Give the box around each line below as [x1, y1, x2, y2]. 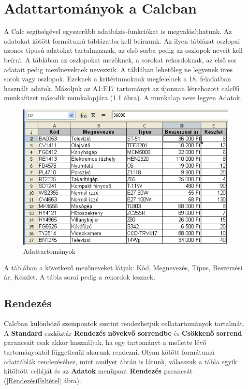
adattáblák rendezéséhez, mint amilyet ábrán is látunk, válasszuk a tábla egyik [4, 356, 237, 366]
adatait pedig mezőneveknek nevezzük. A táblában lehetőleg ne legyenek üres [4, 64, 233, 74]
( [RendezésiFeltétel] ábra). [4, 375, 81, 385]
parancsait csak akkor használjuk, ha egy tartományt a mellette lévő [4, 337, 206, 347]
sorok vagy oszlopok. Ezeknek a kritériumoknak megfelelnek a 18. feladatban [4, 74, 231, 84]
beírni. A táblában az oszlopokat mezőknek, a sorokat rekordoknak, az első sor [4, 54, 237, 64]
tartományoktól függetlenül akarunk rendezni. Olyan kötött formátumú [4, 347, 215, 357]
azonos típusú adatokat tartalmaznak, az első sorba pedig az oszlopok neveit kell [4, 45, 243, 55]
